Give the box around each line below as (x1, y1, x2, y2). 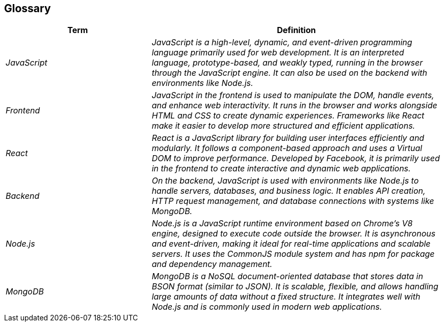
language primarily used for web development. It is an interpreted (151, 47, 404, 58)
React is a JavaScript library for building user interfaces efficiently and (151, 133, 425, 143)
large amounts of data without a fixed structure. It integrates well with (151, 291, 421, 302)
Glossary (4, 2, 51, 15)
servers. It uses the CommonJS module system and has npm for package (151, 249, 435, 259)
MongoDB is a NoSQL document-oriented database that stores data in (151, 271, 423, 282)
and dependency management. (151, 259, 273, 270)
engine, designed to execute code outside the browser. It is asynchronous (151, 228, 436, 239)
